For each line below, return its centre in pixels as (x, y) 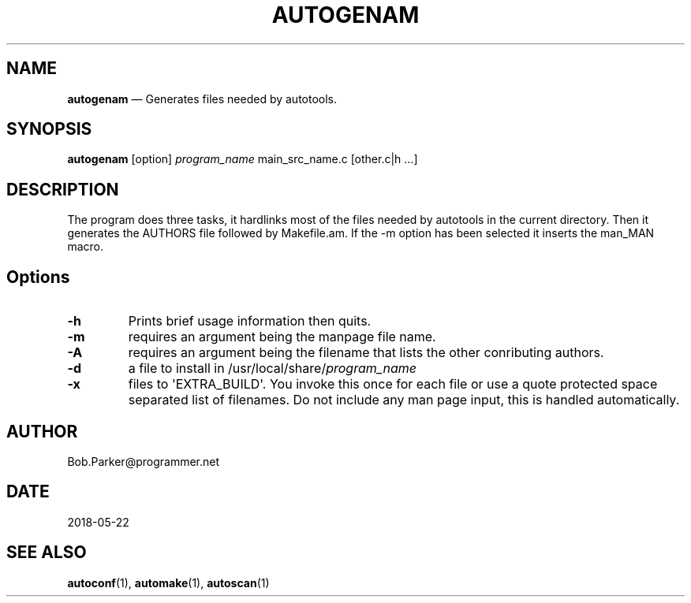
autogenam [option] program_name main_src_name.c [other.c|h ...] (243, 159)
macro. (85, 247)
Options (38, 277)
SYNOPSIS (49, 129)
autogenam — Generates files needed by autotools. (202, 99)
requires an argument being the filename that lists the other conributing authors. (366, 353)
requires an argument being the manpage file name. (282, 337)
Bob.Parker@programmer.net (144, 461)
